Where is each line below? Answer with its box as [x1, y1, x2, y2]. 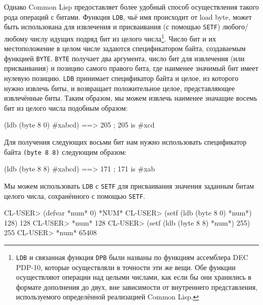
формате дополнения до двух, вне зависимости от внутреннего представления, [16, 281, 258, 292]
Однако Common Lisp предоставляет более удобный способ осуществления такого [4, 2, 259, 12]
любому [4, 33, 28, 43]
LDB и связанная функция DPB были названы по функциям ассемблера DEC [16, 251, 248, 262]
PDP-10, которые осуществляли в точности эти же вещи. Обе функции [16, 262, 236, 272]
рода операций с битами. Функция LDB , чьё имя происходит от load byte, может [4, 11, 252, 22]
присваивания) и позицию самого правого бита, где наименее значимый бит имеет [4, 63, 258, 73]
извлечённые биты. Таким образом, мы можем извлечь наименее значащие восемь [4, 93, 257, 103]
